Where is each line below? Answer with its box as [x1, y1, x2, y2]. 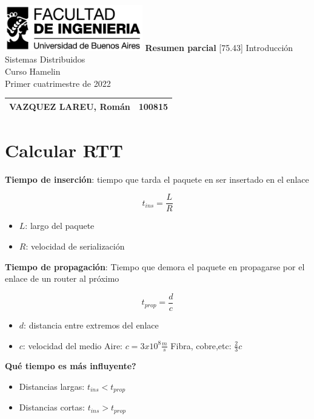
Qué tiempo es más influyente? [5, 359, 136, 372]
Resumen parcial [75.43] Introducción [145, 41, 293, 53]
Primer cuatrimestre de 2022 [5, 77, 111, 89]
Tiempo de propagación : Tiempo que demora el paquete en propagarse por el [5, 260, 305, 273]
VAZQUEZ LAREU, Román [9, 100, 130, 112]
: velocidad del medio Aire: [22, 339, 123, 352]
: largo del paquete [25, 219, 95, 232]
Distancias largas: [19, 380, 85, 392]
